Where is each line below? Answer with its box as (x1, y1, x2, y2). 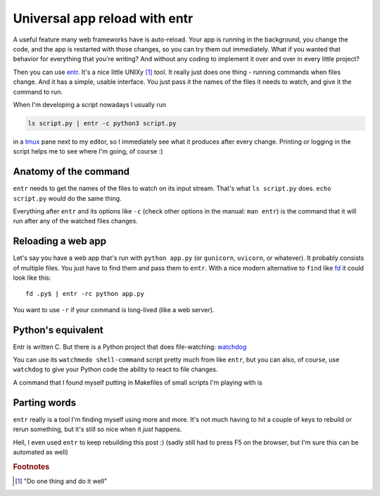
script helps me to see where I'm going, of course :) (13, 147, 163, 156)
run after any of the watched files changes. (13, 217, 139, 225)
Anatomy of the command (13, 166, 130, 178)
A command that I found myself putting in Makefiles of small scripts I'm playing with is (13, 378, 263, 387)
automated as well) (13, 447, 68, 456)
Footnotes (13, 461, 50, 471)
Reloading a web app (13, 235, 107, 247)
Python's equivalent (13, 324, 103, 336)
